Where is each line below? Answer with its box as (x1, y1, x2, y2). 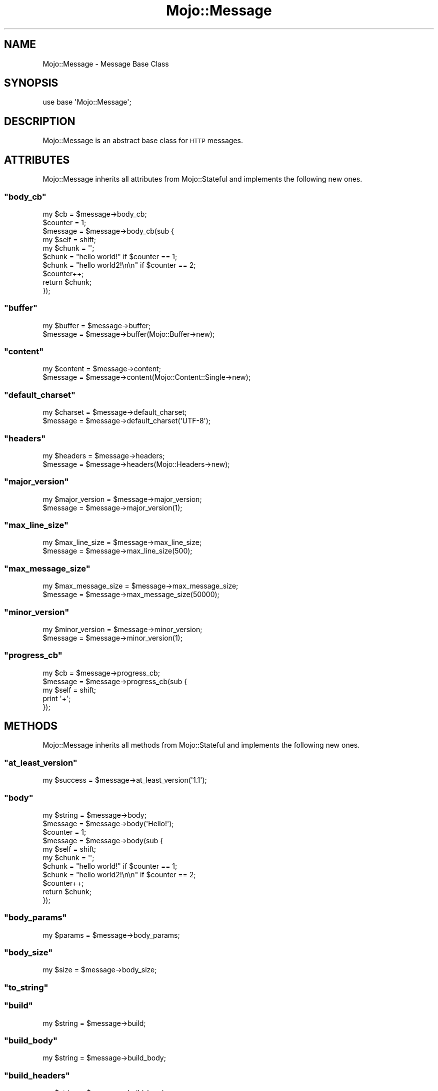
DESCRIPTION (4, 115, 75, 128)
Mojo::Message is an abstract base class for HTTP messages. (42, 136, 243, 145)
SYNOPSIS (4, 77, 58, 90)
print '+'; (42, 694, 71, 703)
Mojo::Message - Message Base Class (42, 59, 169, 68)
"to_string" (4, 982, 48, 992)
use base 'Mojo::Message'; (42, 98, 131, 107)
